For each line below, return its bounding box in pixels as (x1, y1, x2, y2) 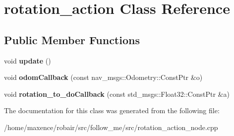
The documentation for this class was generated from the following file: (4, 105, 220, 116)
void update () (4, 55, 51, 66)
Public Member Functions (4, 32, 140, 47)
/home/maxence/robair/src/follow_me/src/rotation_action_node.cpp (4, 122, 218, 132)
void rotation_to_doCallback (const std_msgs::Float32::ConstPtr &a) (4, 88, 230, 99)
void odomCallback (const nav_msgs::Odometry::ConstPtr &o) (4, 72, 203, 82)
